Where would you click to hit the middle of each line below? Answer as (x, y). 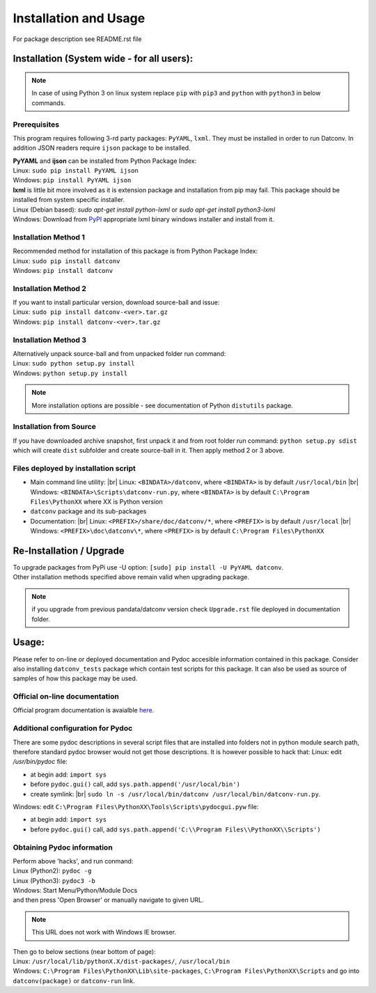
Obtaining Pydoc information (63, 847)
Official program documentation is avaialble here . (84, 710)
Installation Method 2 (50, 288)
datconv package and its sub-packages (88, 511)
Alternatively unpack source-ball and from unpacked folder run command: (119, 353)
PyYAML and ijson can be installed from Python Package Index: (105, 161)
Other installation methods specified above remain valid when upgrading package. (131, 577)
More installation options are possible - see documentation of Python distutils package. (162, 405)
